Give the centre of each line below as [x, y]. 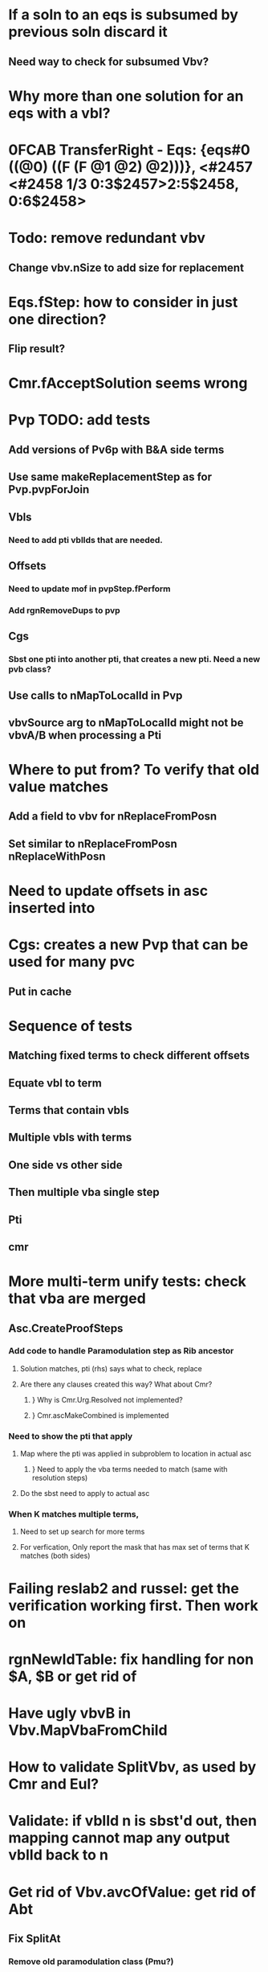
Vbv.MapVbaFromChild [88, 1730]
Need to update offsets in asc [108, 891]
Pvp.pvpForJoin [49, 489]
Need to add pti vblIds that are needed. [85, 540]
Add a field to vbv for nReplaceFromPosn [113, 817]
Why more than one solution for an [126, 96]
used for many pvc [71, 962]
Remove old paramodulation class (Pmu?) [91, 1962]
